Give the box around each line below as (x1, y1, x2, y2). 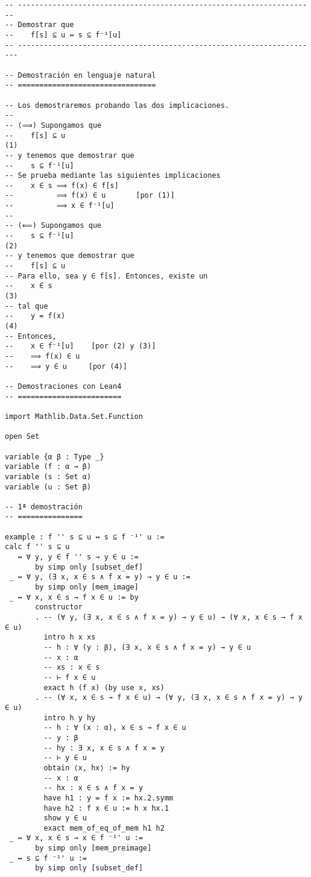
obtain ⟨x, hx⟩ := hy (43, 763, 130, 772)
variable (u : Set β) (5, 482, 92, 491)
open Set (5, 432, 40, 441)
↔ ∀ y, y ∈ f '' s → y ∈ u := (17, 553, 139, 562)
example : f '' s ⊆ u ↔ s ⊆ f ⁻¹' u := (5, 532, 165, 541)
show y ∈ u (43, 814, 87, 823)
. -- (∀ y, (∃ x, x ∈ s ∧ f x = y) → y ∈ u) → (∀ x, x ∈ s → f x (35, 613, 303, 622)
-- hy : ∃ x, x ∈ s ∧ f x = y (43, 743, 165, 752)
